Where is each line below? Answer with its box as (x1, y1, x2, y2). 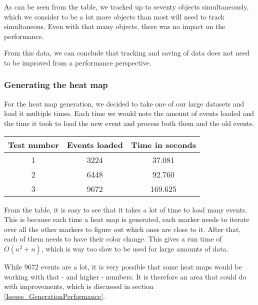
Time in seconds (130, 138, 196, 150)
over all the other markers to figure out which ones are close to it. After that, (4, 223, 241, 234)
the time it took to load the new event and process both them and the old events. (4, 117, 254, 128)
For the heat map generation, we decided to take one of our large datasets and (4, 98, 244, 108)
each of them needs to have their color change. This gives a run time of (4, 233, 222, 244)
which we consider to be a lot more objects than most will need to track (4, 11, 224, 21)
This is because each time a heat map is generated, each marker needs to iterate (4, 214, 249, 224)
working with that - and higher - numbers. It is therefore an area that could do (4, 271, 246, 281)
